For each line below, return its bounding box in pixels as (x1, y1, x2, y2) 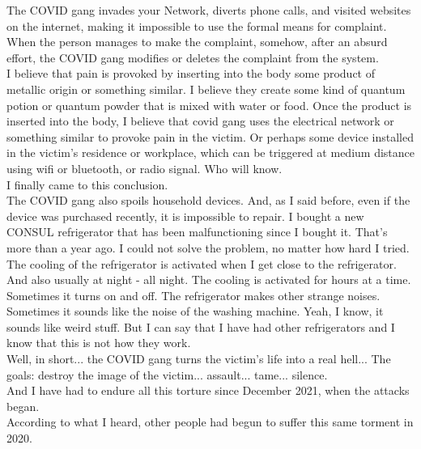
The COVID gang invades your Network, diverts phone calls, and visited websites (6, 2, 411, 18)
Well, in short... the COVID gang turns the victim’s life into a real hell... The (6, 350, 391, 367)
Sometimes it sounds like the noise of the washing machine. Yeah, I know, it (6, 303, 384, 320)
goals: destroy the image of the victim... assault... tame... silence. (6, 366, 328, 383)
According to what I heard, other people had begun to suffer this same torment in (6, 413, 414, 430)
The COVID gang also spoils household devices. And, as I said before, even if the (6, 192, 410, 209)
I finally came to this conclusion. (6, 176, 168, 193)
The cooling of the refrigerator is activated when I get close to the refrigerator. (6, 255, 397, 272)
